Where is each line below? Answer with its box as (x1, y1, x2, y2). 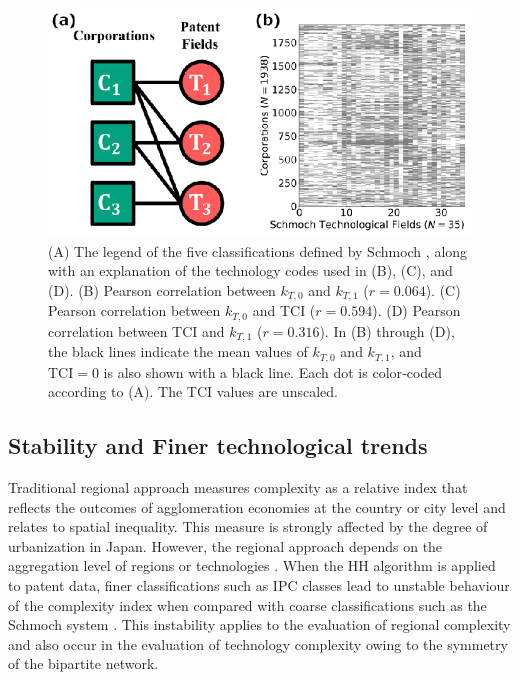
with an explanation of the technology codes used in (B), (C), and (48, 260, 453, 281)
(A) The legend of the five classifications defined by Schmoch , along (48, 240, 468, 261)
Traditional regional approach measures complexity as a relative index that (8, 476, 468, 497)
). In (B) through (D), (319, 320, 455, 341)
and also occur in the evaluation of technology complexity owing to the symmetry (8, 633, 508, 654)
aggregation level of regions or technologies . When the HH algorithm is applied (8, 555, 496, 576)
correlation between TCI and (48, 320, 225, 341)
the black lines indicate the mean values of (48, 341, 308, 362)
